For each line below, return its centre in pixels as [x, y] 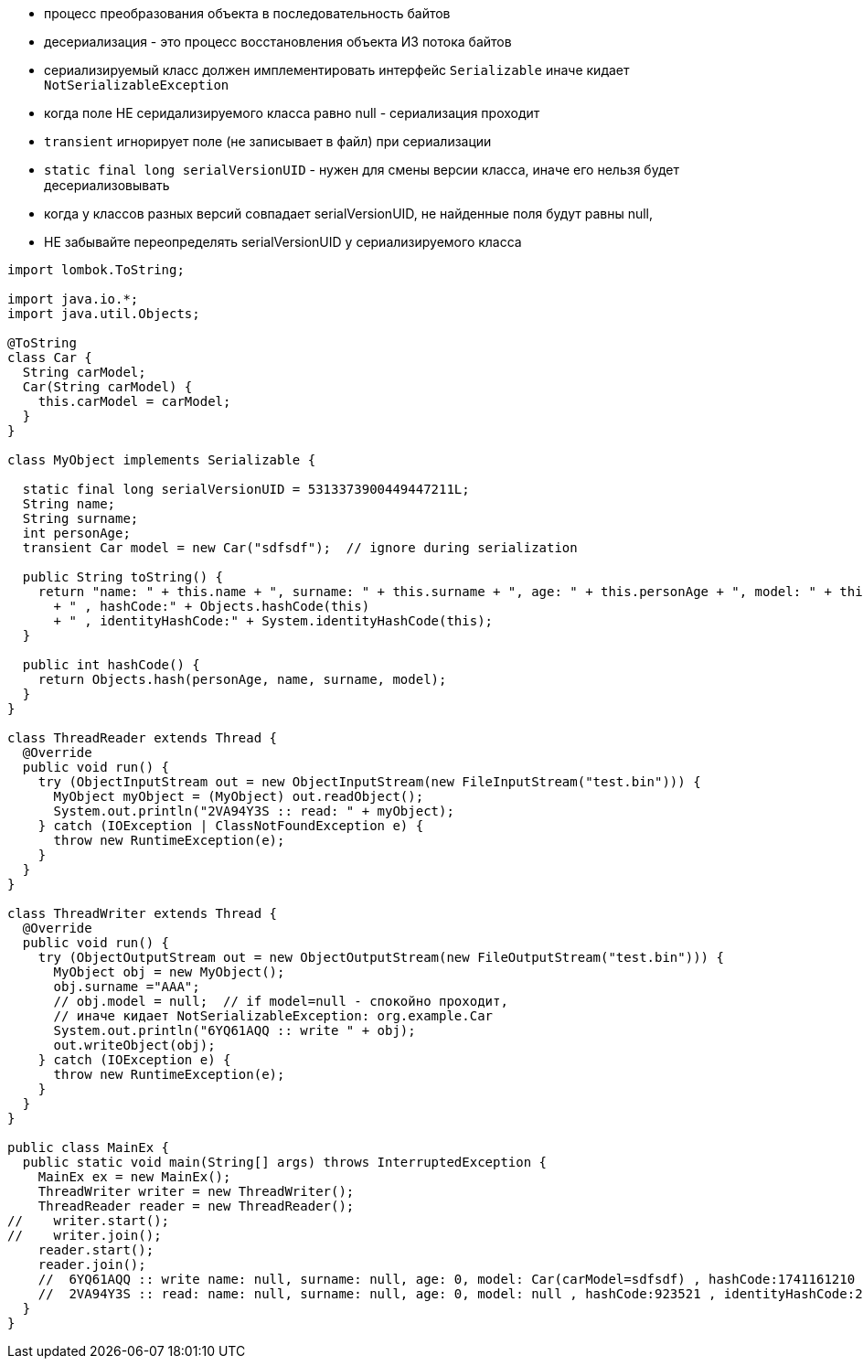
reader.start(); [96, 1250]
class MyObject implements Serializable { [162, 460]
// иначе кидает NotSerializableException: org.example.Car [273, 1016]
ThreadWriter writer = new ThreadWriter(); [196, 1191]
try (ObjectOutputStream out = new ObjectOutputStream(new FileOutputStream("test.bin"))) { [381, 957]
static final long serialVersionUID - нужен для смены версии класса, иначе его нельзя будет [362, 170]
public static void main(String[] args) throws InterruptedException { [285, 1162]
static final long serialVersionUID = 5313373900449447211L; [246, 489]
